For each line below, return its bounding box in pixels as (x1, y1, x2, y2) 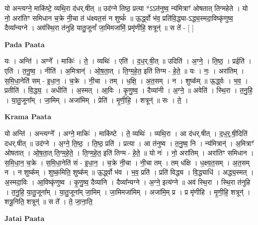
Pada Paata (4, 39, 45, 49)
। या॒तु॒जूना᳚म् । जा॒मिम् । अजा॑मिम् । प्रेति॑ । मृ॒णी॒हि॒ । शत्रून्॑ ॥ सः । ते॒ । (4, 94, 188, 105)
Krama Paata (4, 111, 51, 122)
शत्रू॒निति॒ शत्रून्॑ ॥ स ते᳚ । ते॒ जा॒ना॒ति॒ (4, 196, 92, 207)
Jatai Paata (4, 213, 45, 223)
